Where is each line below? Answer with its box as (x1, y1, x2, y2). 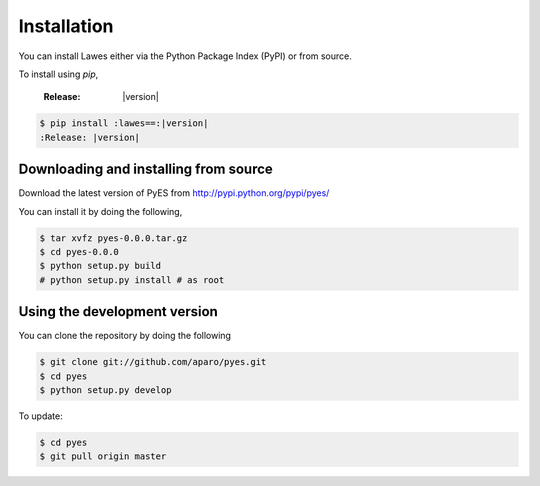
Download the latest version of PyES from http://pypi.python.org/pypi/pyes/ (18, 187, 330, 199)
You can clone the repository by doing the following (18, 330, 232, 342)
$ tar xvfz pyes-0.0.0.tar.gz (39, 232, 188, 244)
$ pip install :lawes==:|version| (39, 118, 209, 129)
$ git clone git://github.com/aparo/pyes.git (39, 356, 267, 368)
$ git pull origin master (39, 451, 167, 462)
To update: (18, 410, 64, 422)
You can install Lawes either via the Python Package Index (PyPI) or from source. (18, 50, 352, 62)
